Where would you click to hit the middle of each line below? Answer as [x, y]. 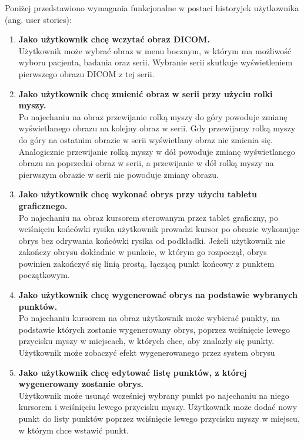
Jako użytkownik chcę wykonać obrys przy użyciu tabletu [138, 194]
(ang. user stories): [38, 19]
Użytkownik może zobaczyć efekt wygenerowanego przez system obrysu [147, 353]
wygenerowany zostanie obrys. [81, 384]
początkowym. [44, 275]
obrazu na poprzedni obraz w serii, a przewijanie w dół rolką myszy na [146, 163]
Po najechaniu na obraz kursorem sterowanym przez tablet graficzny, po [148, 217]
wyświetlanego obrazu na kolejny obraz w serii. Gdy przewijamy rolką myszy [157, 128]
